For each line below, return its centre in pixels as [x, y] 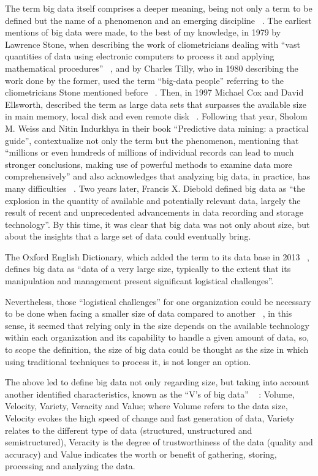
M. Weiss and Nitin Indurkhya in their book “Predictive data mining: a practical [157, 128]
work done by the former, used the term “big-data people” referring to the [144, 80]
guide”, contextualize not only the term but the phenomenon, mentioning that [152, 140]
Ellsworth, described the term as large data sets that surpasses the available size [156, 104]
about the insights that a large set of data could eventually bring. [128, 236]
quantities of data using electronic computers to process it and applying [140, 56]
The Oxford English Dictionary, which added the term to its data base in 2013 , [157, 256]
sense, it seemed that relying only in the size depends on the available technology [157, 325]
